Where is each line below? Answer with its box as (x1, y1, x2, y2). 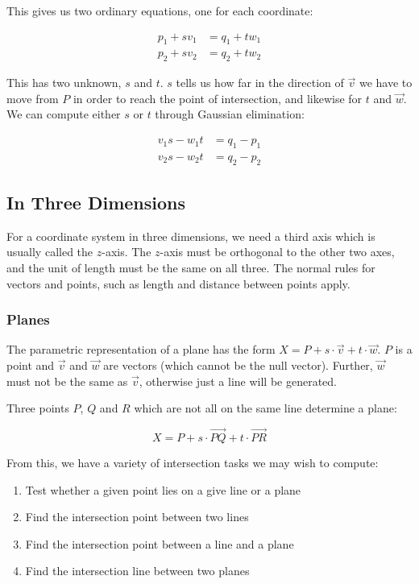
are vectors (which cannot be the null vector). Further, (103, 357, 373, 374)
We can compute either (6, 106, 121, 122)
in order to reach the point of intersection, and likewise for (73, 89, 363, 106)
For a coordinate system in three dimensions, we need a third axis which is (6, 227, 375, 244)
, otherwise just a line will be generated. (139, 372, 337, 389)
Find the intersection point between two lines (25, 508, 249, 525)
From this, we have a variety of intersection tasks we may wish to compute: (6, 454, 379, 471)
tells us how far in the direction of (176, 74, 344, 91)
